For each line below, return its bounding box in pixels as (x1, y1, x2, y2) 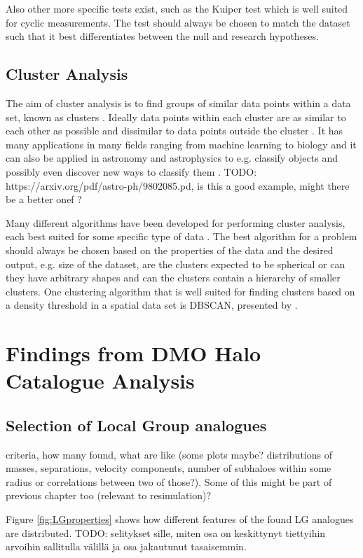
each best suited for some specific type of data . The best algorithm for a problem (6, 229, 357, 244)
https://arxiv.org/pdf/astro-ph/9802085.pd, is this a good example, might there (6, 178, 350, 193)
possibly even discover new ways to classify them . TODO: (6, 164, 257, 179)
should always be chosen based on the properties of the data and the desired (6, 242, 334, 257)
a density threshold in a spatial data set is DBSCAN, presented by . (6, 298, 298, 312)
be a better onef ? (6, 192, 82, 207)
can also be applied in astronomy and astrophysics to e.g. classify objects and (6, 151, 338, 165)
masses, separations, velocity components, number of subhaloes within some (6, 461, 331, 475)
